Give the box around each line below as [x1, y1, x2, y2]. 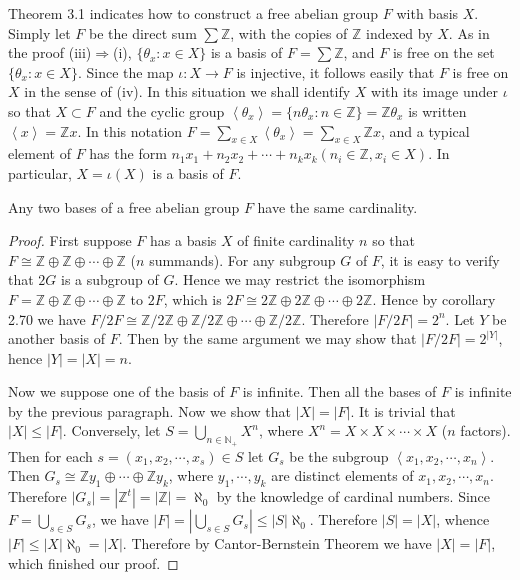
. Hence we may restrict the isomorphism [174, 269, 426, 290]
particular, [8, 162, 72, 183]
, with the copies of [230, 22, 348, 43]
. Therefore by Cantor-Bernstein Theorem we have [122, 533, 432, 554]
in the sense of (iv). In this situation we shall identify [24, 81, 351, 102]
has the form [89, 143, 167, 164]
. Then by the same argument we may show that [118, 328, 417, 349]
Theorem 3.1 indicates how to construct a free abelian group [8, 3, 379, 23]
